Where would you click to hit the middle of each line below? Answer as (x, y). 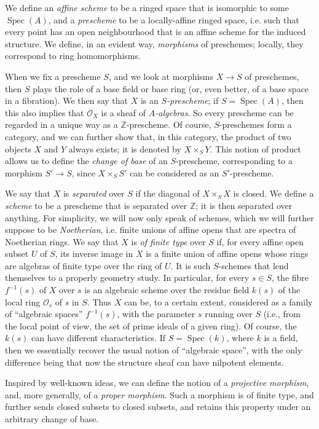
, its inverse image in (94, 254)
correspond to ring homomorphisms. (73, 56)
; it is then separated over (244, 205)
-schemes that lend (254, 265)
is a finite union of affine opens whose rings (227, 254)
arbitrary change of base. (52, 419)
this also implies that (45, 112)
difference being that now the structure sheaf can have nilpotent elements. (144, 362)
